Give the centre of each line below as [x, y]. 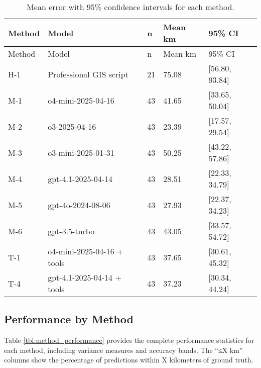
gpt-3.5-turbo [71, 231]
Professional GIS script [88, 74]
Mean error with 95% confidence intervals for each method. [130, 7]
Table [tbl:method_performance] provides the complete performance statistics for [129, 340]
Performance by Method [69, 319]
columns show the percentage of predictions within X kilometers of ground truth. [129, 360]
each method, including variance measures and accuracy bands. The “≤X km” [123, 350]
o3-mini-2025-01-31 [81, 152]
